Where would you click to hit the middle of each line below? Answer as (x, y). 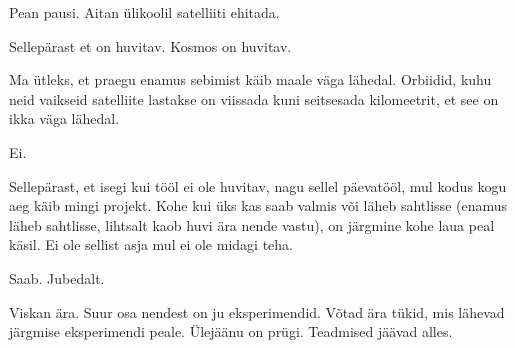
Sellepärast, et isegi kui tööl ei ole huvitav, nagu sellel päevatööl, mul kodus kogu (258, 185)
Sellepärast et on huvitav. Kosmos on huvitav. (150, 45)
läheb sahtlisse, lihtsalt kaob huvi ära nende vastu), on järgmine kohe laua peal (252, 224)
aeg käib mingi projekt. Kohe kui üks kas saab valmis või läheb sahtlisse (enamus (258, 205)
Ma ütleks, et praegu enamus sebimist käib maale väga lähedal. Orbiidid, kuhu (250, 79)
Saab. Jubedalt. (57, 277)
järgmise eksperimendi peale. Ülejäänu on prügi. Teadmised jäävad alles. (231, 331)
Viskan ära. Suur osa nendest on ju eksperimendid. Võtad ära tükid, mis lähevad (257, 311)
